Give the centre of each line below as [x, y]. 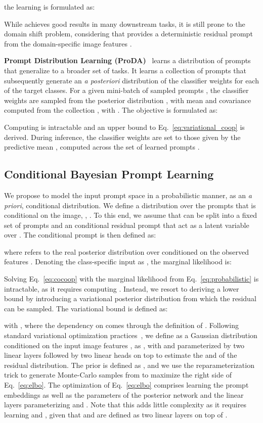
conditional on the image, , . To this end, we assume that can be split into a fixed [131, 215]
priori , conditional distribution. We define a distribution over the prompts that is [130, 205]
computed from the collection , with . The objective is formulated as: [111, 110]
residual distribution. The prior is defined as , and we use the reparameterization [129, 365]
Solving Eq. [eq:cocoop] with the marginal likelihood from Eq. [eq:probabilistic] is [131, 279]
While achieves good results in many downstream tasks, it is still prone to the [125, 23]
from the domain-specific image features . [68, 43]
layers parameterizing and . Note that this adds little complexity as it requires [125, 405]
